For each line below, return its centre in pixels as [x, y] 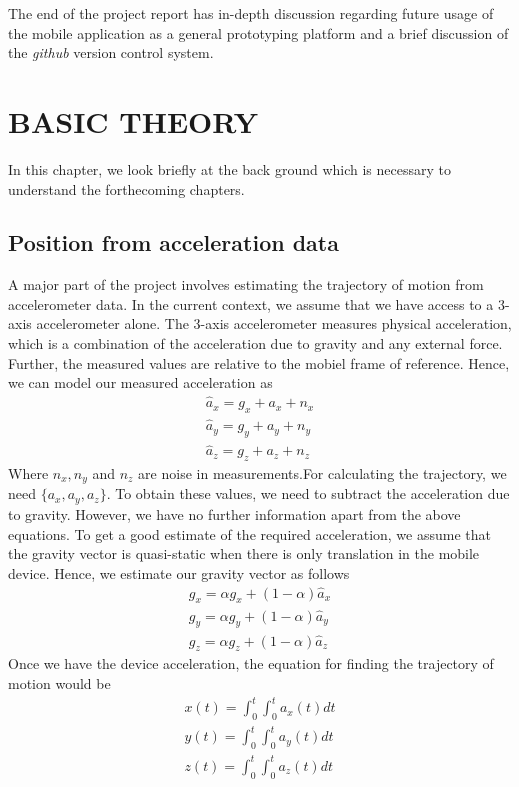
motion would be [59, 683]
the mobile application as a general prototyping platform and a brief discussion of [258, 32]
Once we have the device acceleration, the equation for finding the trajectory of [251, 663]
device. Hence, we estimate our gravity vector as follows [179, 572]
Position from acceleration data [173, 242]
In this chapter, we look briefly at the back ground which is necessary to [230, 168]
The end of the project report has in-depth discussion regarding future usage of [251, 13]
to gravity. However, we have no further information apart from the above [234, 513]
